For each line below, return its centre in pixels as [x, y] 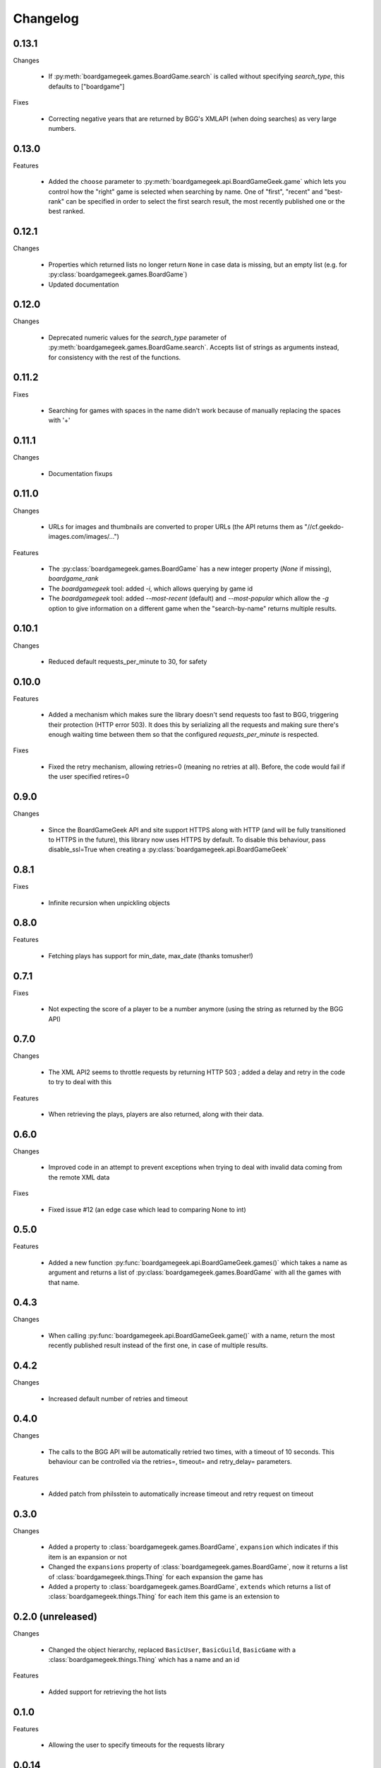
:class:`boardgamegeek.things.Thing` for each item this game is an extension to [164, 1597]
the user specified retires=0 [89, 777]
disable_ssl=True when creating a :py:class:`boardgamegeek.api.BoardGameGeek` [168, 849]
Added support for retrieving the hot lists [108, 1692]
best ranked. [67, 211]
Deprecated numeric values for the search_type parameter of [138, 337]
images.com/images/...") [84, 537]
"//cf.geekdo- [324, 526]
